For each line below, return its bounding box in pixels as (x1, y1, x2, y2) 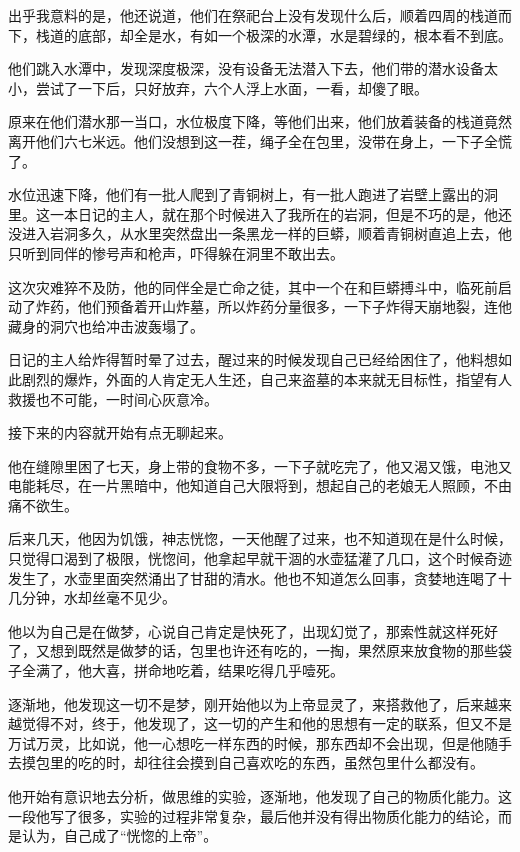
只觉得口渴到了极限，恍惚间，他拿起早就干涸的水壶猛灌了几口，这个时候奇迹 (8, 548, 512, 569)
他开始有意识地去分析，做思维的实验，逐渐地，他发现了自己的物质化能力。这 (8, 786, 512, 806)
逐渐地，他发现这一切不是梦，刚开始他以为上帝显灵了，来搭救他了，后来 (8, 693, 484, 714)
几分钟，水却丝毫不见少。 (8, 587, 176, 608)
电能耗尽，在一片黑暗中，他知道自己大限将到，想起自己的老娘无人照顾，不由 (8, 475, 512, 496)
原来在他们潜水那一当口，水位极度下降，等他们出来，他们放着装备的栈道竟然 (8, 111, 512, 132)
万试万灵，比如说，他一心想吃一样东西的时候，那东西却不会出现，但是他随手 (8, 732, 512, 753)
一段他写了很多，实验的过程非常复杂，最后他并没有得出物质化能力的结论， (8, 805, 498, 826)
